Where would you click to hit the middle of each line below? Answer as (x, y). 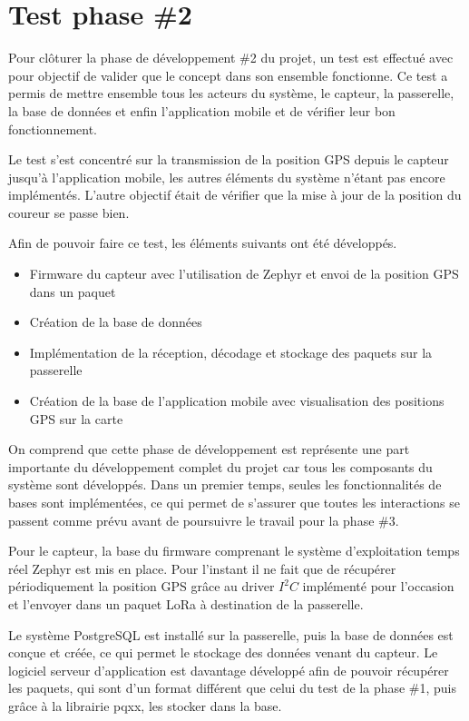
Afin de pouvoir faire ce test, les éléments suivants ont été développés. (203, 243)
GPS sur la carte (76, 418)
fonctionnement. (53, 128)
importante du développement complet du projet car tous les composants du (220, 466)
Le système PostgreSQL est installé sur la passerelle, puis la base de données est (231, 634)
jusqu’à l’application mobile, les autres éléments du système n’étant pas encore (227, 177)
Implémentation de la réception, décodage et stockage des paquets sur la (231, 352)
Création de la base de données (116, 322)
